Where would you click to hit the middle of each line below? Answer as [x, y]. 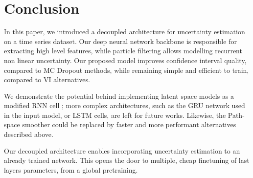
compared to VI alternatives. [47, 79]
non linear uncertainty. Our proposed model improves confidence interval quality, [125, 60]
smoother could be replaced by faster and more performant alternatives [129, 124]
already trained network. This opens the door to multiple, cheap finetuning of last [127, 160]
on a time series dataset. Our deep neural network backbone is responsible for [120, 41]
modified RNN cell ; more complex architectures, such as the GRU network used [125, 105]
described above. [29, 134]
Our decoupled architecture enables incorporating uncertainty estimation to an [122, 150]
